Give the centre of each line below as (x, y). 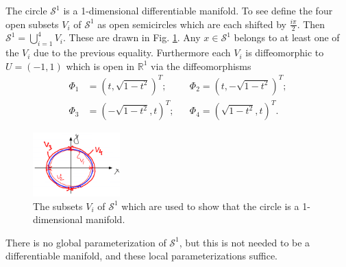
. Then (311, 24)
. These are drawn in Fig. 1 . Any (132, 37)
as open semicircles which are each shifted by (192, 24)
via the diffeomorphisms (201, 66)
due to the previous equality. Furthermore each (132, 53)
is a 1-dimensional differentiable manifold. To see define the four (198, 10)
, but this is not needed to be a (245, 242)
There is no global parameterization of (86, 242)
